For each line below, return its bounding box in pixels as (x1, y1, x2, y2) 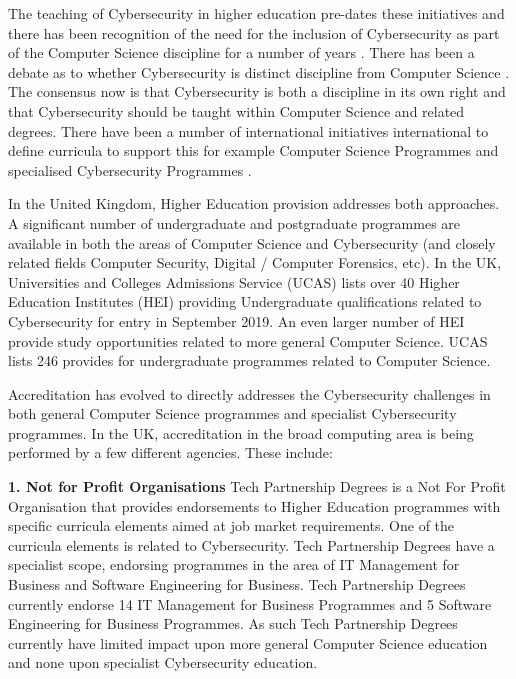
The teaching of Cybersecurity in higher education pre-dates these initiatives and (8, 3, 505, 23)
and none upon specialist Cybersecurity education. (8, 652, 318, 673)
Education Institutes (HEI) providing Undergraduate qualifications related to (8, 291, 482, 312)
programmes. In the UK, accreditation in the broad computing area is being (8, 422, 474, 443)
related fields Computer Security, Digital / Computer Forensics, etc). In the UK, (8, 252, 502, 273)
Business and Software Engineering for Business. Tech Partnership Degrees (8, 574, 466, 595)
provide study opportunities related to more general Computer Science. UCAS (8, 330, 488, 351)
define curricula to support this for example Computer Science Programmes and (8, 140, 499, 161)
